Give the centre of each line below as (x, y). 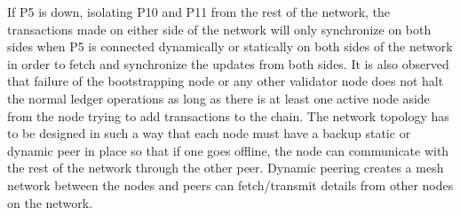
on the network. (50, 202)
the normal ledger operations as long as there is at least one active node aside (218, 98)
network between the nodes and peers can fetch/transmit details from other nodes (230, 184)
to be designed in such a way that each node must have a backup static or (209, 133)
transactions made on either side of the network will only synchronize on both (219, 29)
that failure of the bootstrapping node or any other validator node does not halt (226, 81)
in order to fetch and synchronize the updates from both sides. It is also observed (228, 63)
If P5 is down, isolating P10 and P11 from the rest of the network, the (199, 12)
